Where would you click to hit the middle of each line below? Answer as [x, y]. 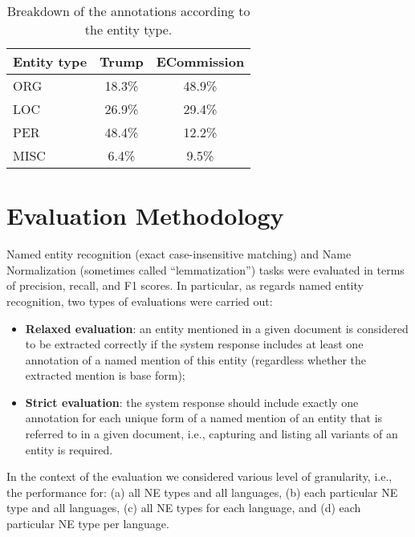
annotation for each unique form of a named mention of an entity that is [204, 418]
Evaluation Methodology [145, 216]
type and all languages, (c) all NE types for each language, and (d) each [184, 508]
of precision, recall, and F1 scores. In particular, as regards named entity [185, 285]
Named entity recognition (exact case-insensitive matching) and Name [179, 254]
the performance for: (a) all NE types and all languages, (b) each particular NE [202, 492]
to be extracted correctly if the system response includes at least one [194, 344]
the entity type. [128, 29]
